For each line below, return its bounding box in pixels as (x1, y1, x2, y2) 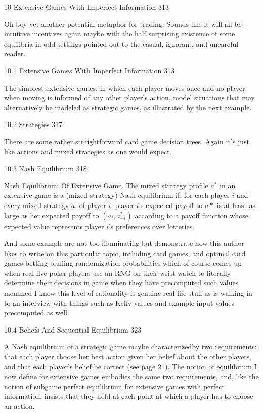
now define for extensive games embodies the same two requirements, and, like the (4, 371, 259, 382)
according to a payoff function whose (135, 210, 248, 220)
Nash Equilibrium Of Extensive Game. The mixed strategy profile (4, 180, 208, 190)
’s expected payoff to (139, 199, 203, 210)
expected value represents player (4, 221, 104, 231)
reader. (4, 48, 26, 59)
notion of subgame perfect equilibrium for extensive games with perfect (4, 381, 225, 391)
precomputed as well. (4, 307, 69, 318)
